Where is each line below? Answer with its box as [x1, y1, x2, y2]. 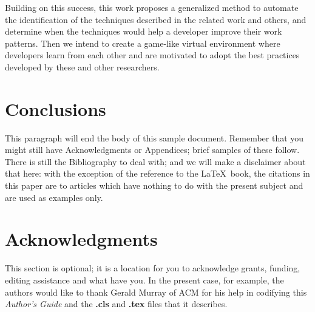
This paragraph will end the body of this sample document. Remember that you [5, 131, 304, 144]
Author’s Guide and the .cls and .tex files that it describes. [5, 297, 228, 310]
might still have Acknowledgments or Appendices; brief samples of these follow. [5, 143, 300, 156]
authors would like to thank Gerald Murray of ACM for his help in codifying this [5, 285, 307, 298]
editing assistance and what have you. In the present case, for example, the [5, 273, 284, 286]
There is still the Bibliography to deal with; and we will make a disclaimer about [5, 155, 306, 168]
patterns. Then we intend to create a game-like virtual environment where [5, 36, 280, 49]
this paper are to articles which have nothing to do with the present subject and [5, 179, 303, 192]
